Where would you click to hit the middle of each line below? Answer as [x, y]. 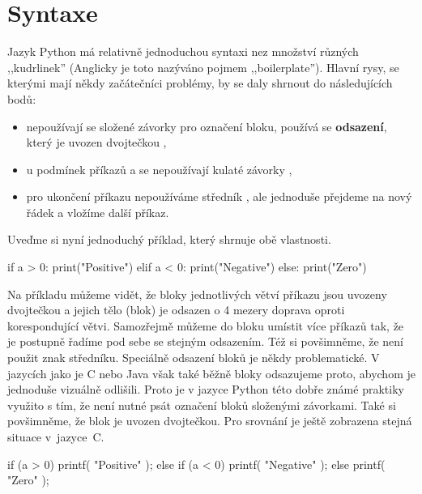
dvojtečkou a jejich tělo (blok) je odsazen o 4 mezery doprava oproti [176, 310]
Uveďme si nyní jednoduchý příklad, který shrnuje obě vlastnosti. [169, 239]
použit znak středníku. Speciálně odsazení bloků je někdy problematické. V [194, 358]
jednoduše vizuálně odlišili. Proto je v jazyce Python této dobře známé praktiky [206, 389]
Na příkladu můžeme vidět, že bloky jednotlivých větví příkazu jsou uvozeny [197, 294]
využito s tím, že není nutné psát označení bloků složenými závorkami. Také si [202, 405]
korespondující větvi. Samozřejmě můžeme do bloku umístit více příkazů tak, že [206, 325]
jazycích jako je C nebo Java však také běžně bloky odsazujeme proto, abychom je [211, 373]
